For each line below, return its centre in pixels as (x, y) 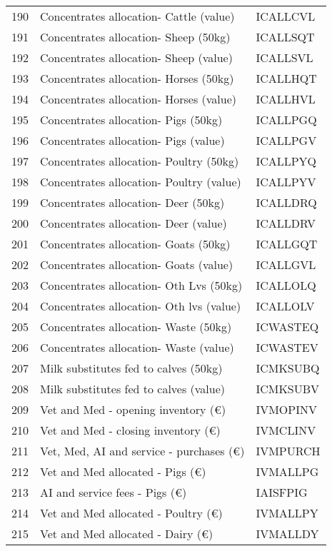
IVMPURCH (288, 451)
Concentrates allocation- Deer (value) (134, 223)
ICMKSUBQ (288, 368)
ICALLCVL (286, 16)
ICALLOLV (285, 306)
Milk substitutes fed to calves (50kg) (131, 368)
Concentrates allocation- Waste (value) (137, 347)
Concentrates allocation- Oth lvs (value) (141, 306)
